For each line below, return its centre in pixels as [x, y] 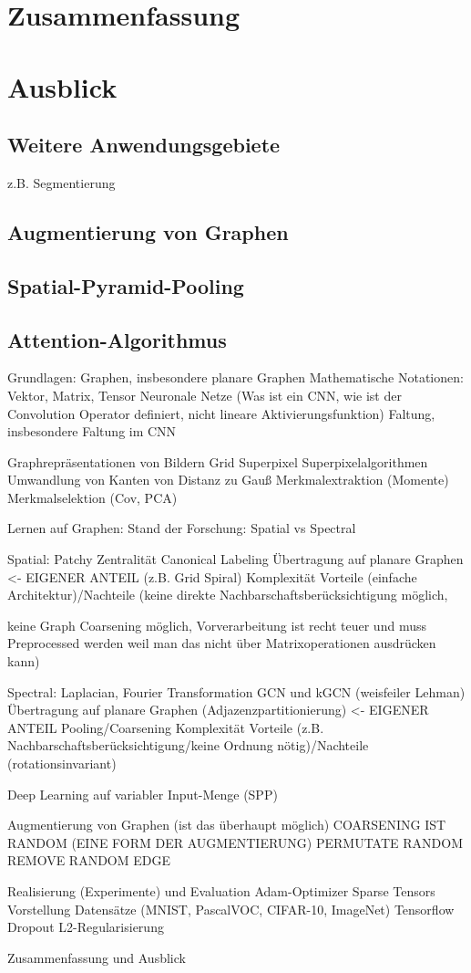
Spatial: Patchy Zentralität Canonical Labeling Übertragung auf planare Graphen [235, 559]
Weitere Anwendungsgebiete [144, 145]
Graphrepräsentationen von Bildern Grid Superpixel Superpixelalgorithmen [218, 461]
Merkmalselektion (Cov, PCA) [92, 497]
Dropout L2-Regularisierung [86, 927]
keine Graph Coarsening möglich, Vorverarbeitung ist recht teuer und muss [217, 625]
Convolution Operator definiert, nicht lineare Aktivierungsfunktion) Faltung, [221, 413]
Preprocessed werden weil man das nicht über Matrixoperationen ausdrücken [222, 643]
